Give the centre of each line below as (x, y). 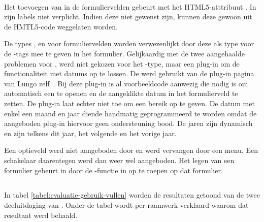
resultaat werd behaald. (41, 215)
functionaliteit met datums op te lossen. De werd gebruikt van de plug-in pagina (129, 73)
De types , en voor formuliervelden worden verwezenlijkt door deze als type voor (129, 43)
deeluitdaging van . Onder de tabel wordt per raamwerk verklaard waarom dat (126, 205)
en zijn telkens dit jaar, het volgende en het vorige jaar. (90, 133)
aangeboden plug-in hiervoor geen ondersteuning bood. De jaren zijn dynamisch (128, 123)
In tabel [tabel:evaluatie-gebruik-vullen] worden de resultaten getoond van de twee (132, 195)
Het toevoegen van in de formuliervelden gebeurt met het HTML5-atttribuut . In (130, 6)
